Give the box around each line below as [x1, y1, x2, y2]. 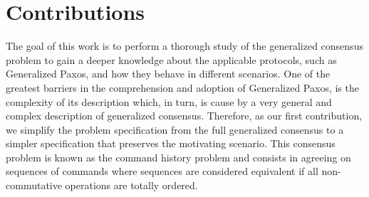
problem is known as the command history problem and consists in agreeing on [6, 149, 351, 164]
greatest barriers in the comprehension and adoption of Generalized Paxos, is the [6, 80, 359, 95]
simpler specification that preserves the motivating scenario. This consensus [6, 136, 336, 151]
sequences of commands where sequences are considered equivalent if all [6, 164, 318, 179]
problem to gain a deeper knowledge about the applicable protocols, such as [6, 52, 337, 67]
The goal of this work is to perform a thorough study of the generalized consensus [6, 38, 363, 53]
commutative [6, 178, 62, 193]
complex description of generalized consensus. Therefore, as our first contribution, [6, 108, 363, 123]
